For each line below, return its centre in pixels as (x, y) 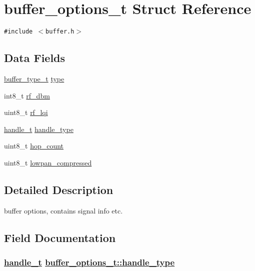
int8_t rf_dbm (27, 95)
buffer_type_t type (34, 78)
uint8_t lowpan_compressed (48, 162)
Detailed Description (59, 189)
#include (18, 32)
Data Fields (35, 58)
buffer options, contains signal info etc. (63, 210)
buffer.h (60, 32)
